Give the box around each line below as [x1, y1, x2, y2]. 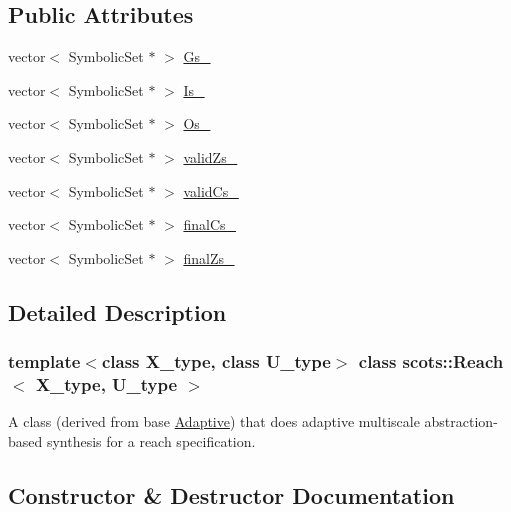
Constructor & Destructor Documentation [8, 479, 455, 510]
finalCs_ [183, 214, 237, 235]
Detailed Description [8, 296, 227, 327]
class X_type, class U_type [101, 349, 331, 374]
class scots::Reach [358, 349, 504, 374]
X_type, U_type [35, 371, 178, 396]
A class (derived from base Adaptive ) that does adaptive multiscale [8, 411, 420, 432]
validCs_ [183, 180, 239, 201]
